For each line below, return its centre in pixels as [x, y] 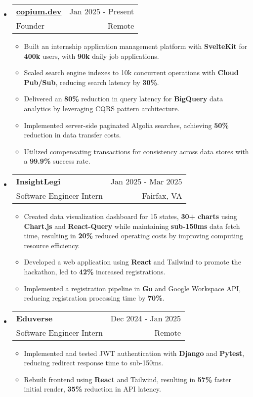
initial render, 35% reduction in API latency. [92, 389]
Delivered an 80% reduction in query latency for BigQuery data [124, 99]
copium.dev [39, 11]
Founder [30, 25]
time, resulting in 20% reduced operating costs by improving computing [133, 236]
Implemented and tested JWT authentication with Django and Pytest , [134, 353]
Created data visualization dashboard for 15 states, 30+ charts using [130, 216]
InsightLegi [38, 181]
